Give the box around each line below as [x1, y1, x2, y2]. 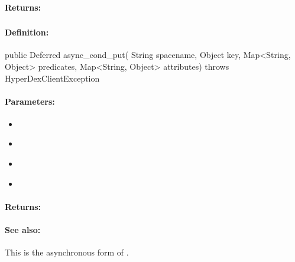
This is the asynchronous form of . [5, 246, 129, 258]
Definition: [5, 26, 49, 38]
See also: [5, 224, 41, 236]
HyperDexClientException [5, 72, 100, 84]
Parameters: [5, 95, 55, 107]
